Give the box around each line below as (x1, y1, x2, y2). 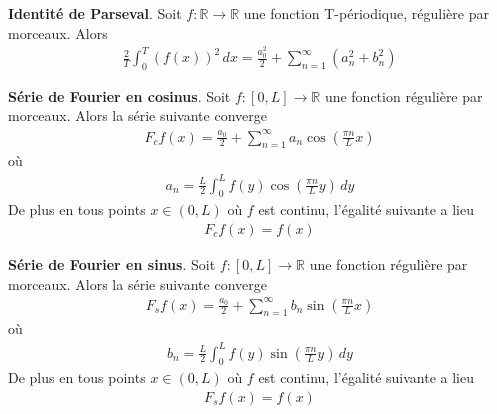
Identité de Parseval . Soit (8, 3, 182, 23)
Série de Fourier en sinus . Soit (8, 253, 216, 274)
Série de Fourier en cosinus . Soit (8, 85, 231, 106)
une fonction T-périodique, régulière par (243, 3, 489, 23)
